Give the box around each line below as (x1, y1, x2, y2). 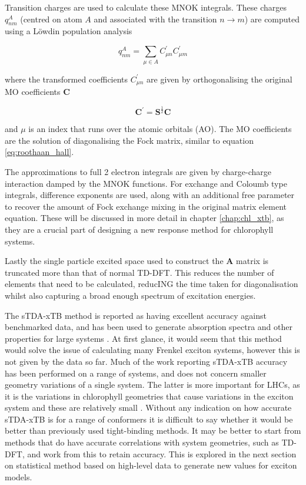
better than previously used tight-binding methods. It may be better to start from (5, 424, 301, 437)
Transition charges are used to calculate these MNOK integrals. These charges (5, 1, 287, 13)
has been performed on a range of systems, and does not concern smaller (5, 367, 267, 379)
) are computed (244, 12, 300, 25)
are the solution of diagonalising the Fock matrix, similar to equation (5, 134, 254, 146)
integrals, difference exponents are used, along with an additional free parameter (5, 189, 295, 201)
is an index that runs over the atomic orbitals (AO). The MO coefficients (28, 123, 292, 135)
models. (5, 470, 32, 483)
